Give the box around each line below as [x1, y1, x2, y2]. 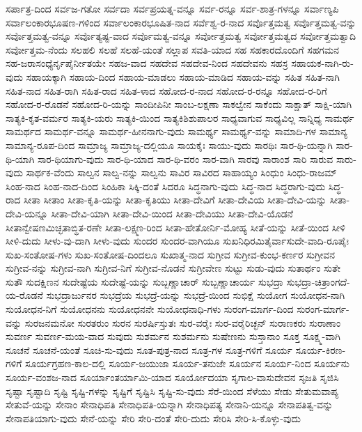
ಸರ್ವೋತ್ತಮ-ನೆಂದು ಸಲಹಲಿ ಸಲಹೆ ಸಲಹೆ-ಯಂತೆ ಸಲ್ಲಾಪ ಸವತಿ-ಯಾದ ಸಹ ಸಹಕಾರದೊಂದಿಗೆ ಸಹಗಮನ [6, 42, 340, 56]
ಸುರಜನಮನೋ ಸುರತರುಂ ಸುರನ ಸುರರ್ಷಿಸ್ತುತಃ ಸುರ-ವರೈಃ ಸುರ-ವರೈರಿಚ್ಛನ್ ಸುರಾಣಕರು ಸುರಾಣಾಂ [24, 315, 341, 330]
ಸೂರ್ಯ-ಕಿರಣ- [295, 342, 346, 357]
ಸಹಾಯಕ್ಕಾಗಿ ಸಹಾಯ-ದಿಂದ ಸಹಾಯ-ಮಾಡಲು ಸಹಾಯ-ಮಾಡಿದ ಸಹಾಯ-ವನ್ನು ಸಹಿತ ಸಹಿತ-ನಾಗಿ [26, 69, 340, 84]
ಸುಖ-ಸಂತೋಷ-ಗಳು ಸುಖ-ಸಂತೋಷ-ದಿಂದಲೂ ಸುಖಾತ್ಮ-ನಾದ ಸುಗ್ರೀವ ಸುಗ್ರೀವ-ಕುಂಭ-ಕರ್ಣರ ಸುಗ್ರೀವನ [6, 247, 335, 261]
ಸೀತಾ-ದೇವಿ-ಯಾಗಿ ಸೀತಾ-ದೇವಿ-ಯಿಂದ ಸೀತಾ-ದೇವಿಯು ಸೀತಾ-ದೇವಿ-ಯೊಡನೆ [51, 206, 293, 220]
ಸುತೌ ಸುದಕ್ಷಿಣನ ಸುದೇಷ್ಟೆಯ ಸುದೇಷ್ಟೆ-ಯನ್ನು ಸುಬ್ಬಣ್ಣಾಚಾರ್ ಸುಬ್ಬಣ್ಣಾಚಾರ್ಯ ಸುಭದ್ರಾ [6, 274, 283, 288]
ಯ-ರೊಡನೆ [6, 288, 43, 302]
